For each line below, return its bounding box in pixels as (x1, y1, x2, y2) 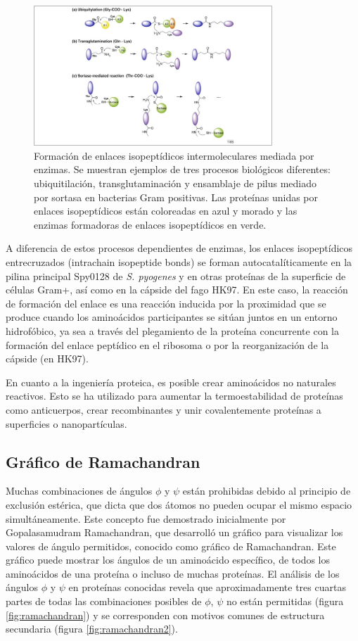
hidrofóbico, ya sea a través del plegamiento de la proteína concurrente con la (6, 323, 339, 338)
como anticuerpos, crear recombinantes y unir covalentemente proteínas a (6, 402, 321, 417)
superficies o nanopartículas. (6, 416, 127, 431)
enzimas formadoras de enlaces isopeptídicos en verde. (34, 217, 267, 231)
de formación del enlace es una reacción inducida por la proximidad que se (6, 296, 326, 310)
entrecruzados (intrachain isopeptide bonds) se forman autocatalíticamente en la (6, 255, 352, 269)
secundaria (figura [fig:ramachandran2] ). (6, 621, 178, 636)
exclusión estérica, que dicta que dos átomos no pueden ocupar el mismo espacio (6, 497, 352, 512)
